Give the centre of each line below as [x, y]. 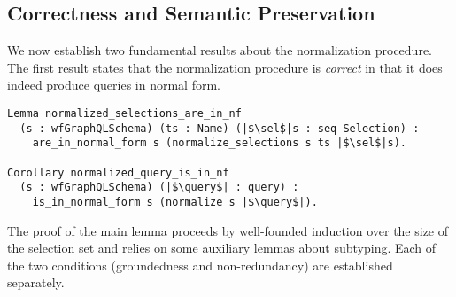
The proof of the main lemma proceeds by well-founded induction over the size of [228, 230]
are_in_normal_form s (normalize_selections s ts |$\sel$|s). [220, 143]
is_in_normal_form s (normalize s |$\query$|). [175, 202]
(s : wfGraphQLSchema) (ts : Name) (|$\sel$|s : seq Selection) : [220, 128]
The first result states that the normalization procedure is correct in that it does [225, 67]
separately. [36, 282]
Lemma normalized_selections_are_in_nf [124, 113]
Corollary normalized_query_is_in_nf [118, 172]
